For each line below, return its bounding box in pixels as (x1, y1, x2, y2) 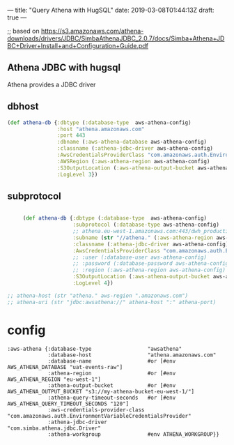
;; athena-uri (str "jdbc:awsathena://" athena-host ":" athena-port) (7, 299, 217, 306)
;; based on (7, 27, 40, 35)
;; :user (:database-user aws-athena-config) (72, 254, 208, 261)
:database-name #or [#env (47, 357, 176, 365)
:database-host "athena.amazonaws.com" (47, 352, 217, 359)
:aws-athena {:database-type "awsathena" (7, 345, 182, 352)
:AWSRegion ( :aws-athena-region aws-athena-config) (56, 158, 210, 165)
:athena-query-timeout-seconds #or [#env (47, 394, 176, 401)
